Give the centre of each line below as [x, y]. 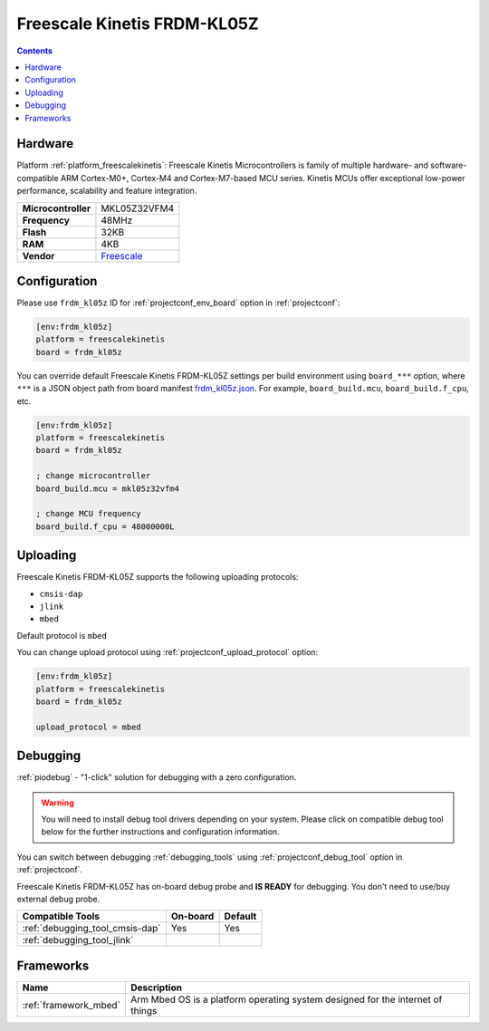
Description [156, 988]
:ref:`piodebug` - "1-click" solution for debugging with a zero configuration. [157, 777]
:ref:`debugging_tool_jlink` [78, 940]
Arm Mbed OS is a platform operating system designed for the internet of [286, 999]
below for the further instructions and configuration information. [160, 832]
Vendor [38, 255]
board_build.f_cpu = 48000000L [105, 526]
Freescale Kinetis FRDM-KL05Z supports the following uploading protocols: [158, 577]
